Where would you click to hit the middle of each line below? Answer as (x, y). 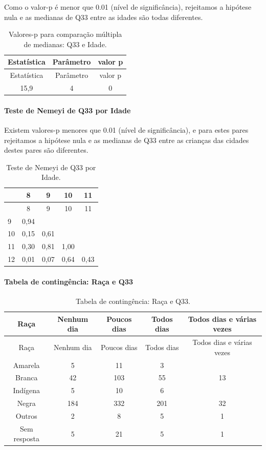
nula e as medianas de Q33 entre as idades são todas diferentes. (104, 17)
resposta (26, 438)
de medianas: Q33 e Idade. (65, 44)
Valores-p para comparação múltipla (65, 34)
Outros (26, 415)
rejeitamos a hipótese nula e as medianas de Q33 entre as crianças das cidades (127, 140)
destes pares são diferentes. (46, 150)
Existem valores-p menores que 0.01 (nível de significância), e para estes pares (126, 129)
